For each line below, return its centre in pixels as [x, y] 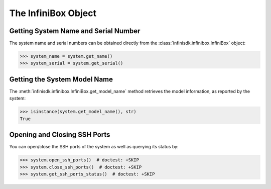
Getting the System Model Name [61, 79]
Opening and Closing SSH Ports [60, 135]
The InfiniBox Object [53, 13]
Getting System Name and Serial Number [75, 31]
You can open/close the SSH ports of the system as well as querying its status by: [94, 147]
